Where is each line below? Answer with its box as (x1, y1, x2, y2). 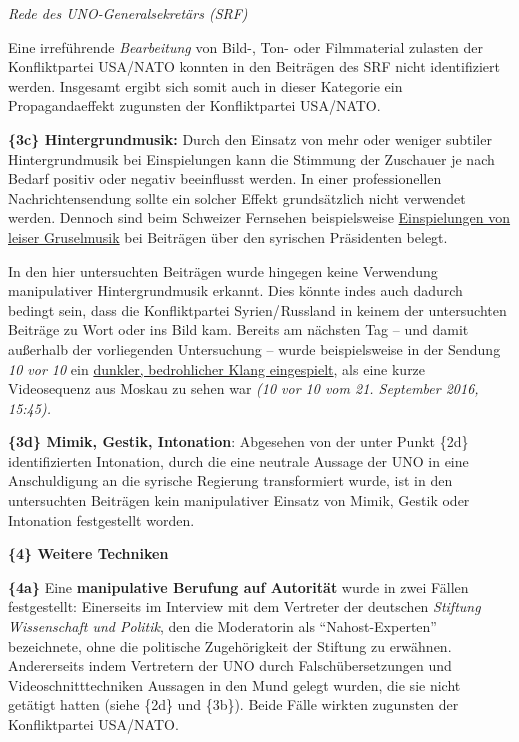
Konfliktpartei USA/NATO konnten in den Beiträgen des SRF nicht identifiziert (8, 56, 500, 77)
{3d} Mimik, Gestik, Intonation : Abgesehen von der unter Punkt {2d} (8, 431, 469, 452)
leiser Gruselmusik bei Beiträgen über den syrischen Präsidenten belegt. (8, 226, 448, 247)
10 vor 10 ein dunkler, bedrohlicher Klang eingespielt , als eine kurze (8, 358, 426, 379)
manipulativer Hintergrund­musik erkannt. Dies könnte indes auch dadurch (8, 280, 463, 301)
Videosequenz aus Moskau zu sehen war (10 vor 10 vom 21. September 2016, (8, 378, 479, 399)
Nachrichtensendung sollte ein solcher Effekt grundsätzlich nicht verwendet (8, 187, 466, 208)
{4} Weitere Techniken (8, 543, 169, 564)
